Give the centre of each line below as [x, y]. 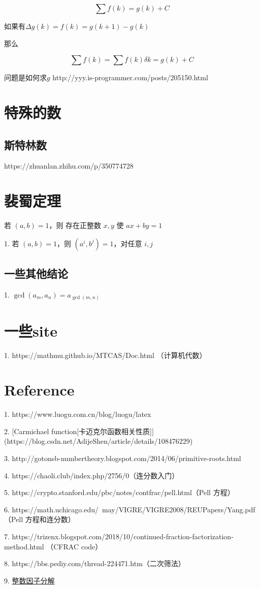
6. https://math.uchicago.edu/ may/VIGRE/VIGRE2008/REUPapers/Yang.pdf [130, 509]
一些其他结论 [36, 273]
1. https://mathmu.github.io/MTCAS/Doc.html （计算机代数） [105, 355]
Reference [39, 390]
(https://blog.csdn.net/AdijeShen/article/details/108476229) [99, 441]
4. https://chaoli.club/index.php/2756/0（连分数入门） [92, 475]
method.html [24, 546]
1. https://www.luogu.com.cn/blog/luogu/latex [78, 414]
